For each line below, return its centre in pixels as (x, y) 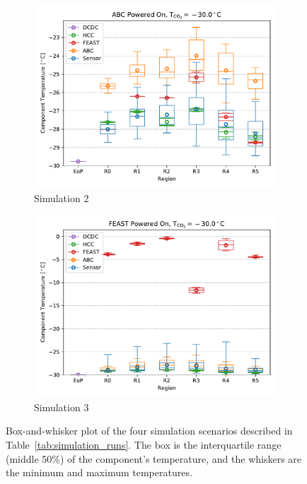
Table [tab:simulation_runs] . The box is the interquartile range (144, 444)
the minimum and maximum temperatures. (99, 472)
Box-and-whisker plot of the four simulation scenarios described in (149, 431)
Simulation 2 (62, 197)
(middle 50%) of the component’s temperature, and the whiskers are (154, 458)
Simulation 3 (62, 407)
